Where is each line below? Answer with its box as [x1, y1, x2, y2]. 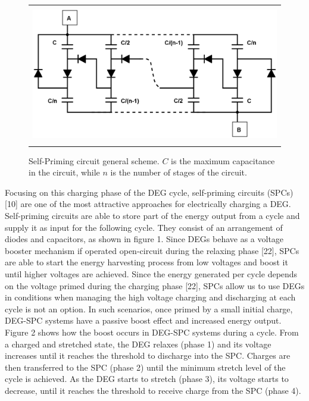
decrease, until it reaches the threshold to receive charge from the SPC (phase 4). [5, 384, 301, 396]
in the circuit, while [29, 166, 100, 178]
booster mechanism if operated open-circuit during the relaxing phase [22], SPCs [5, 244, 299, 256]
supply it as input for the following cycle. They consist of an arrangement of [5, 221, 283, 233]
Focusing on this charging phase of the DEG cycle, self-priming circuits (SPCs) [5, 186, 294, 198]
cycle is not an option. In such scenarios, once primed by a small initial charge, [5, 302, 293, 315]
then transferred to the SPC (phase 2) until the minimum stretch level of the [5, 361, 286, 373]
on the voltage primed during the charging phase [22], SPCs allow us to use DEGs [5, 279, 305, 292]
